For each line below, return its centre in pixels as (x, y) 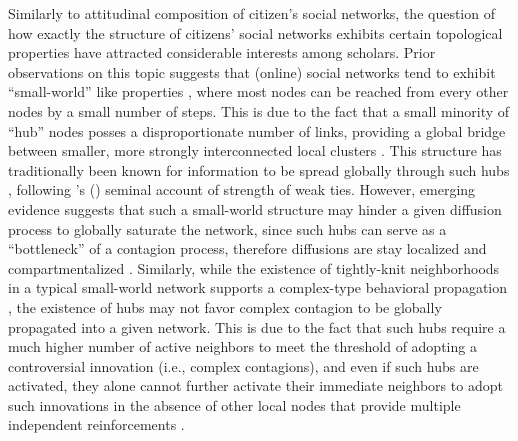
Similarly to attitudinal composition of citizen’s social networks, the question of (251, 13)
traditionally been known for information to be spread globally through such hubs (259, 169)
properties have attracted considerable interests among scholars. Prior (222, 52)
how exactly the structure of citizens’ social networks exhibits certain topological (255, 32)
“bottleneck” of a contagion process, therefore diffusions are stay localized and (247, 248)
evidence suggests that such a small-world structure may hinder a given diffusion (255, 208)
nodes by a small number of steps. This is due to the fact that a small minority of (259, 110)
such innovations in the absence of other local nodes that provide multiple (234, 404)
